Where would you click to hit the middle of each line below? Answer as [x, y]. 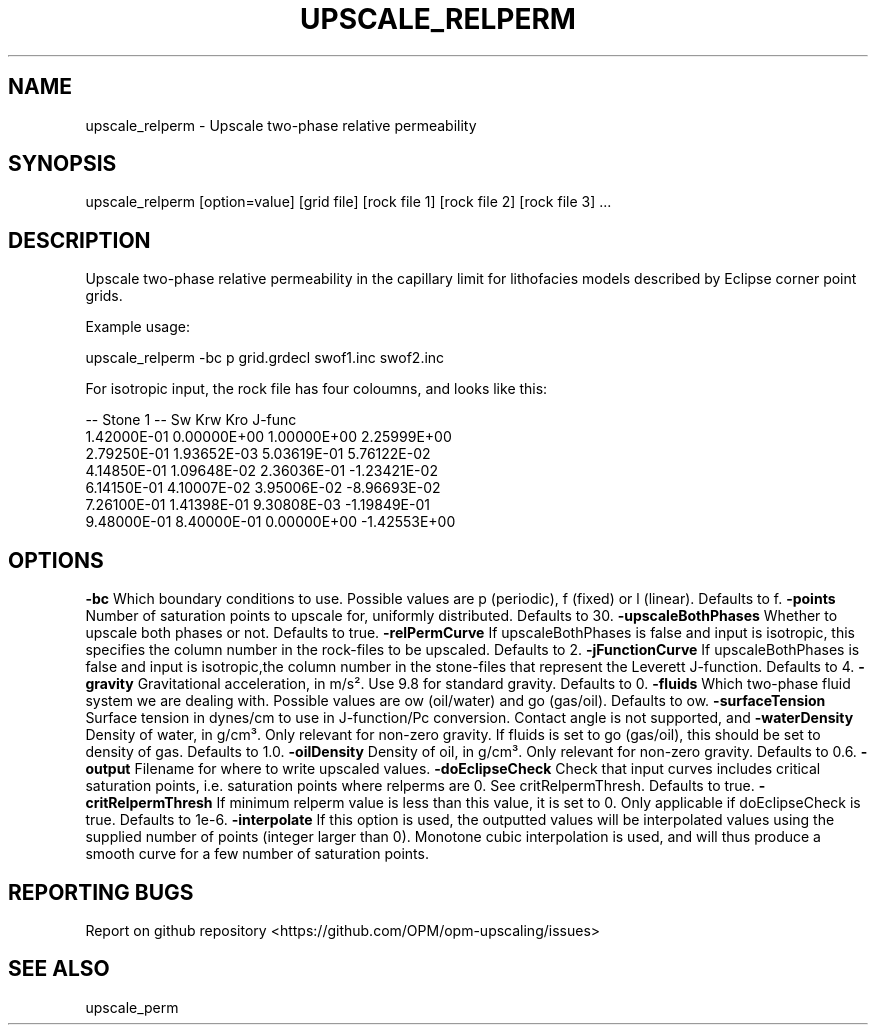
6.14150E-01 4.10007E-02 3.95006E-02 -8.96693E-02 [263, 488]
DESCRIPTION [79, 240]
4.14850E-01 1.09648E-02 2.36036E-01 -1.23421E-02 [261, 471]
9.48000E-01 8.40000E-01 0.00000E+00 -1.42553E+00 [270, 522]
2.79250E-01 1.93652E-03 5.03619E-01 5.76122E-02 [258, 454]
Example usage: [137, 327]
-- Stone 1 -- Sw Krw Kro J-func [191, 420]
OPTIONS [56, 560]
